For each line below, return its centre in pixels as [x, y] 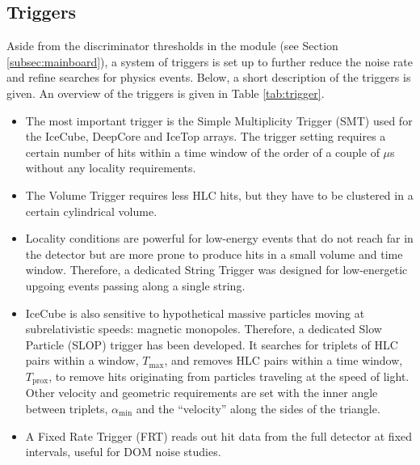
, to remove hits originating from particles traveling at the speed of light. [229, 376]
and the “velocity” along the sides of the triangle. [258, 408]
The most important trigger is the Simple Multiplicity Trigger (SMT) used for [219, 120]
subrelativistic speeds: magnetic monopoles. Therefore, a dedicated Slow [204, 329]
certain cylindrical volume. [91, 211]
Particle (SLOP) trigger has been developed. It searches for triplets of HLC [212, 344]
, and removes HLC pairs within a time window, [283, 360]
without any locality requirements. [111, 168]
